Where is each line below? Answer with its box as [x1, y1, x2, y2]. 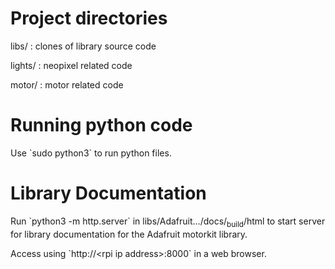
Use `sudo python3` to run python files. [10, 147, 172, 159]
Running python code [10, 114, 193, 137]
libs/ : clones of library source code [10, 40, 157, 52]
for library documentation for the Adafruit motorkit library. [10, 228, 248, 240]
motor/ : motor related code [10, 78, 124, 91]
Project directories [10, 7, 168, 30]
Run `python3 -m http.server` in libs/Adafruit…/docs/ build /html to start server [10, 215, 326, 229]
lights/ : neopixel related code [10, 59, 133, 71]
